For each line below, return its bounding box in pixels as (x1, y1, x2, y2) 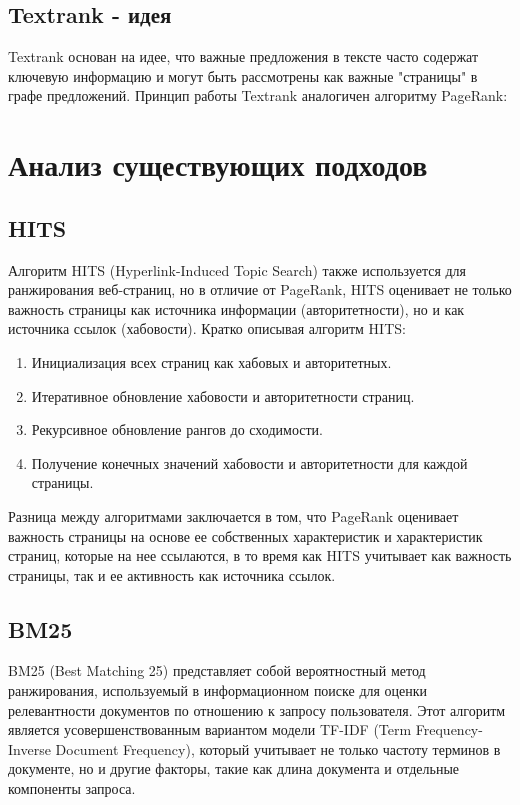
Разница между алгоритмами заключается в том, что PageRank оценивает (8, 505, 459, 526)
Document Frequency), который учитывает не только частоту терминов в (55, 738, 501, 759)
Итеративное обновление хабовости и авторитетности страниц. (31, 385, 415, 406)
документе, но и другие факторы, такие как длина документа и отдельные (8, 758, 460, 779)
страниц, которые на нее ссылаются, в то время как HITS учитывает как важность (8, 545, 512, 566)
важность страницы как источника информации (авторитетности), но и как (8, 298, 465, 319)
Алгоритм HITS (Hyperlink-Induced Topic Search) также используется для (8, 259, 467, 280)
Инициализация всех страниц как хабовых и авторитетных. (31, 351, 392, 372)
